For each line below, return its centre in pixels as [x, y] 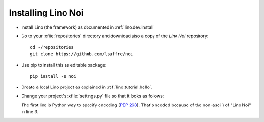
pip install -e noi [53, 76]
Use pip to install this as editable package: [64, 65]
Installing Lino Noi [46, 13]
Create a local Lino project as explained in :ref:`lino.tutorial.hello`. [87, 87]
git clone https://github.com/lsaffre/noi [82, 54]
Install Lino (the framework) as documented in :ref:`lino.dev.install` [88, 27]
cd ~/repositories [52, 47]
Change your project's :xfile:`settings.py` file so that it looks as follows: [93, 96]
